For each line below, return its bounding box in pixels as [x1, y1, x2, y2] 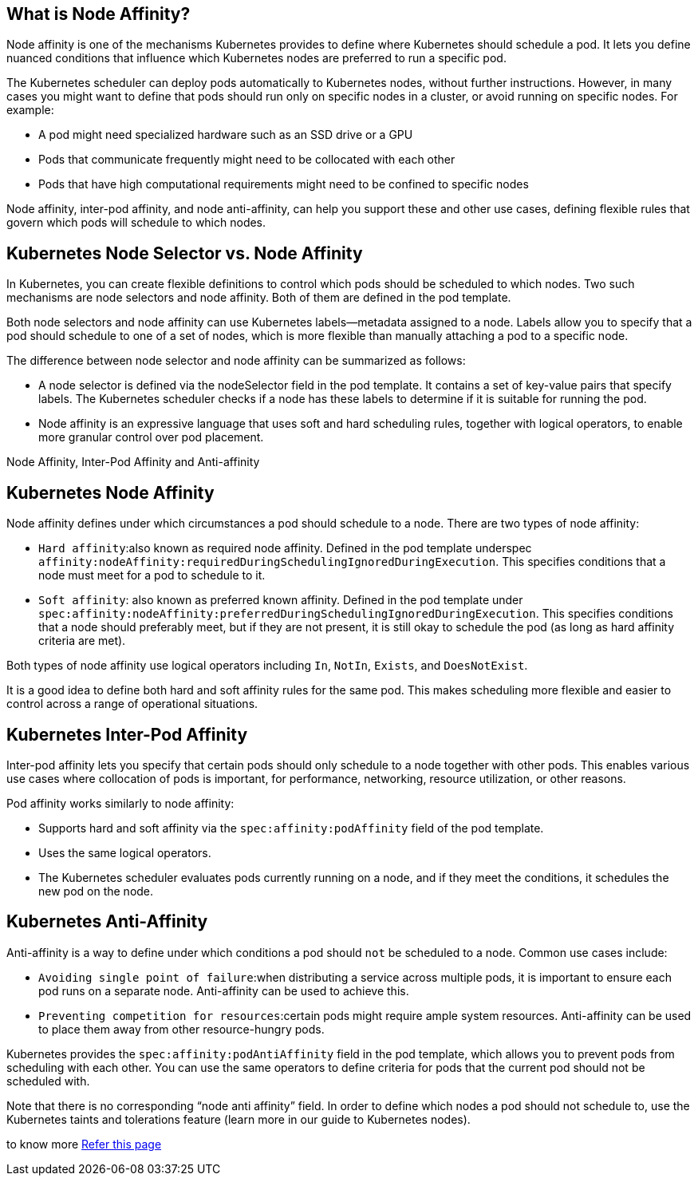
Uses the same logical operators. [38, 845, 211, 860]
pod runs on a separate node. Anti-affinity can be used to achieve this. [38, 983, 409, 998]
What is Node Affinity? [6, 4, 191, 24]
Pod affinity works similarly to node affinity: [6, 796, 235, 810]
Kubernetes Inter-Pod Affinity [6, 724, 248, 745]
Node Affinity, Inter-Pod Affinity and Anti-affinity [6, 455, 260, 469]
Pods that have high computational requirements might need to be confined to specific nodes [38, 177, 529, 192]
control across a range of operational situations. [6, 697, 258, 711]
